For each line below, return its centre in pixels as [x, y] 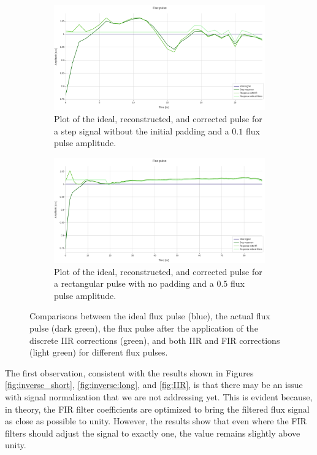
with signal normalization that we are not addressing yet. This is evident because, [159, 396]
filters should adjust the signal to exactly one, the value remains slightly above [153, 433]
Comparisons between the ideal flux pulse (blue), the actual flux [150, 316]
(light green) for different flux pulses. [99, 352]
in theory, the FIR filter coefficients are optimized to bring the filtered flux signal [157, 409]
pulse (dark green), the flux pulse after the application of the [144, 328]
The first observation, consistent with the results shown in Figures [129, 372]
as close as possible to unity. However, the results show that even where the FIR [156, 421]
